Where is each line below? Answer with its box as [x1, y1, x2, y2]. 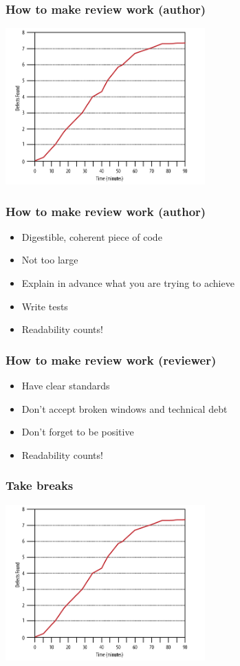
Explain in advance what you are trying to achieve [21, 275, 234, 290]
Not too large [21, 253, 78, 267]
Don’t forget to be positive [21, 425, 134, 439]
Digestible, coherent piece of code [21, 229, 162, 244]
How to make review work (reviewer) [6, 351, 217, 368]
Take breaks [6, 477, 74, 494]
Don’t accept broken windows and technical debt [21, 401, 228, 416]
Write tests [21, 299, 68, 313]
